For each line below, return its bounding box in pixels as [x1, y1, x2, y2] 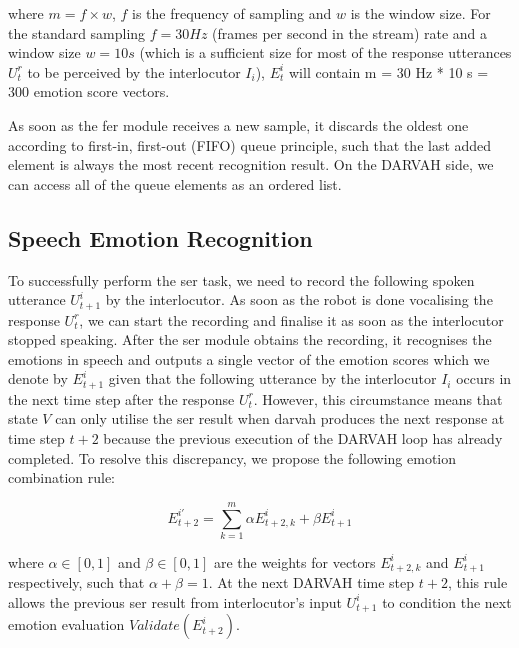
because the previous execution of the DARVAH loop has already [103, 428, 503, 449]
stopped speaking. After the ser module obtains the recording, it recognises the [8, 329, 492, 350]
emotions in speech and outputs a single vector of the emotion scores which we [8, 348, 490, 369]
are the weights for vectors [213, 551, 376, 572]
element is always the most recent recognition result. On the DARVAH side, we [8, 154, 494, 175]
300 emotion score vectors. [8, 81, 170, 102]
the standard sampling [8, 22, 146, 43]
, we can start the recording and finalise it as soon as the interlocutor [79, 309, 504, 330]
